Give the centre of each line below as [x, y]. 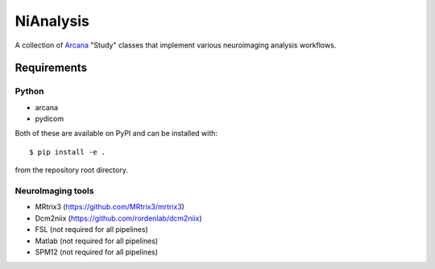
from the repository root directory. [71, 170]
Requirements [51, 68]
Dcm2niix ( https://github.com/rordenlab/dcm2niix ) [119, 218]
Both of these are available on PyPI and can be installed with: [116, 134]
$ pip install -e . [68, 152]
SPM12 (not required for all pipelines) [97, 252]
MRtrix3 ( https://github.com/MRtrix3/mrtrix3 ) [110, 207]
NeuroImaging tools [54, 191]
